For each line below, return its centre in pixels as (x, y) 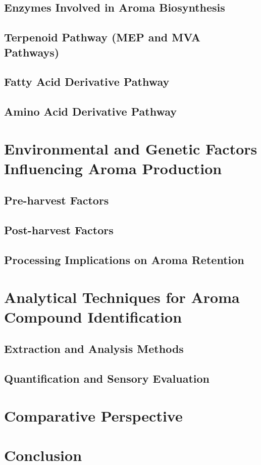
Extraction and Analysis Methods (94, 349)
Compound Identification (93, 316)
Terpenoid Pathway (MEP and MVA (102, 37)
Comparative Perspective (93, 415)
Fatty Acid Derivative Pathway (87, 82)
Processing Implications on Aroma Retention (124, 260)
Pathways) (32, 52)
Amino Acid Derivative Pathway (91, 111)
